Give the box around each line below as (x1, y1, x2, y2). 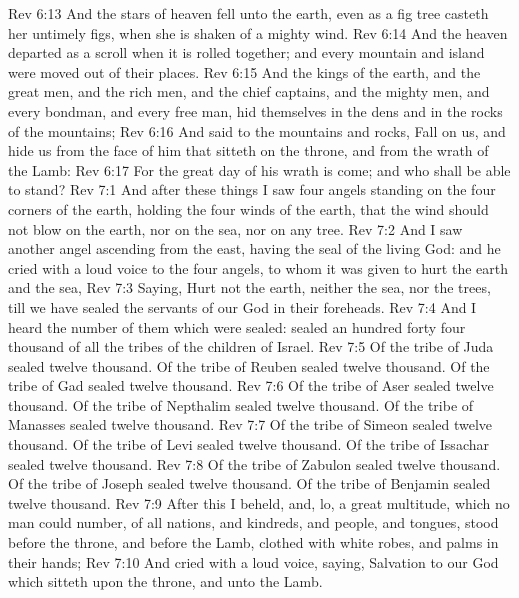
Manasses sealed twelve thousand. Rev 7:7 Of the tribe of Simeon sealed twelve (8, 414, 493, 435)
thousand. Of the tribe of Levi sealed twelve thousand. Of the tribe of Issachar (8, 434, 489, 455)
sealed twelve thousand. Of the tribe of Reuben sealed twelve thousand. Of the (8, 355, 490, 376)
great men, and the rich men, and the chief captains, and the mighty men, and (8, 81, 490, 102)
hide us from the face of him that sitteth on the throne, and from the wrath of (8, 140, 489, 161)
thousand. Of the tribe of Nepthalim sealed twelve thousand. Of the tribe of (8, 394, 474, 415)
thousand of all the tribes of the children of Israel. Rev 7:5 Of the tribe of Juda (8, 336, 494, 357)
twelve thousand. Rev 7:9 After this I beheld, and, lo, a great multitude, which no (8, 492, 510, 513)
